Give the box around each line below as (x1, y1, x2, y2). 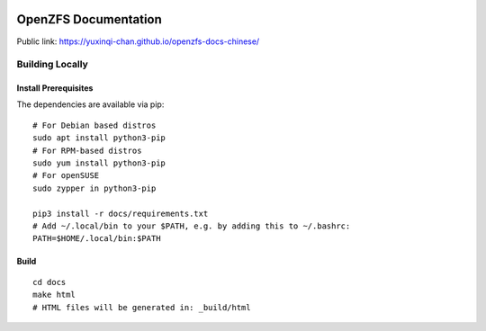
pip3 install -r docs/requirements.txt (32, 208, 209, 219)
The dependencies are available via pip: (16, 99, 165, 110)
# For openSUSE (32, 171, 100, 181)
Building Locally (16, 58, 89, 71)
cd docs (32, 277, 67, 287)
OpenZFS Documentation (16, 12, 162, 27)
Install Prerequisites (16, 83, 94, 94)
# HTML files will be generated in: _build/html (32, 302, 251, 312)
